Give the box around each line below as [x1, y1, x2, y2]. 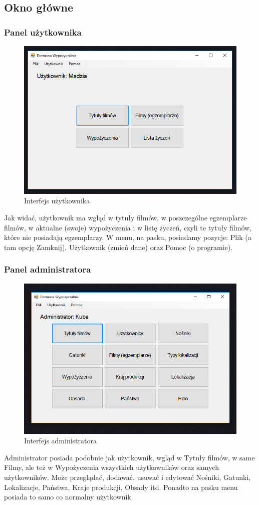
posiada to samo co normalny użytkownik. [4, 491, 133, 502]
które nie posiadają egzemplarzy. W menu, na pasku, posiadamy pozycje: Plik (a [4, 232, 251, 242]
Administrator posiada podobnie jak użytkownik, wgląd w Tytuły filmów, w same [4, 452, 255, 462]
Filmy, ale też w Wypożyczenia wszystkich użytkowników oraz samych [4, 462, 219, 472]
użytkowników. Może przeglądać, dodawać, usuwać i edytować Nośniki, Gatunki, [4, 471, 251, 482]
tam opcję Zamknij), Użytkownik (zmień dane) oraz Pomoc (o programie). [4, 241, 233, 252]
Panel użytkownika [4, 26, 82, 38]
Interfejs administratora [24, 435, 97, 446]
